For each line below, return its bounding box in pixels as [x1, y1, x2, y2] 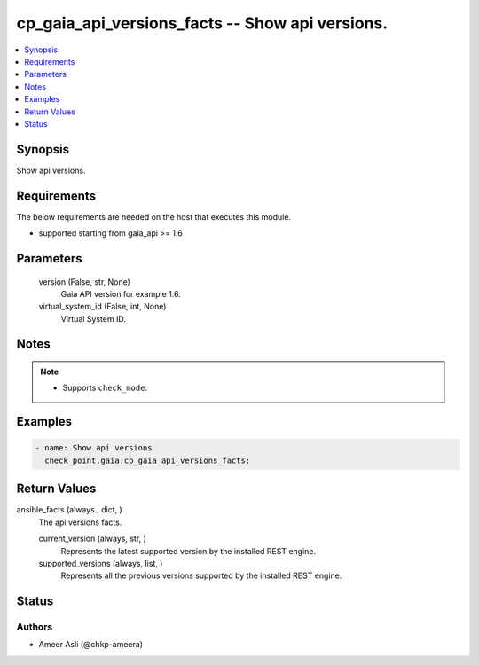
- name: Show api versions [35, 443, 153, 453]
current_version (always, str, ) [38, 533, 146, 544]
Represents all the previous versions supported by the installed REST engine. [60, 570, 342, 581]
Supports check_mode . [62, 382, 148, 394]
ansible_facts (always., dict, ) [16, 505, 123, 515]
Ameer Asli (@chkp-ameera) [38, 639, 144, 650]
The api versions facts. [38, 517, 122, 528]
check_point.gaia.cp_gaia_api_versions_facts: [44, 455, 251, 465]
